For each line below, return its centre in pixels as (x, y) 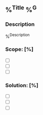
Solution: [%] (22, 85)
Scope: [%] (19, 49)
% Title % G (21, 9)
